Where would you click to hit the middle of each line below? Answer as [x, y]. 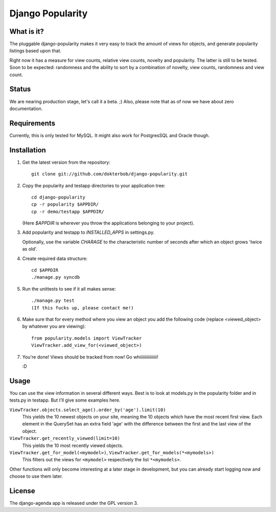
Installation [28, 150]
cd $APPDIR [45, 270]
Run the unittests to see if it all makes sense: [69, 288]
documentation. [26, 108]
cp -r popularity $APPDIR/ [65, 204]
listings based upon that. [35, 51]
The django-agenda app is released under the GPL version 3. [74, 503]
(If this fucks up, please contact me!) [83, 308]
